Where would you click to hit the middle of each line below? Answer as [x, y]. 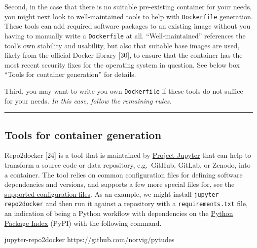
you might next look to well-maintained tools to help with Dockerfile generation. [129, 16]
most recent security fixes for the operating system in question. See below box [122, 64]
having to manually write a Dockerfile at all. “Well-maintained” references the [125, 35]
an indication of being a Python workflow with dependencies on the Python [119, 213]
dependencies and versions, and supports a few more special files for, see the [120, 184]
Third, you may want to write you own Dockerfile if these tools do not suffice [124, 90]
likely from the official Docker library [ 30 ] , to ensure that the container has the [124, 55]
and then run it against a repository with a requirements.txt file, [147, 203]
